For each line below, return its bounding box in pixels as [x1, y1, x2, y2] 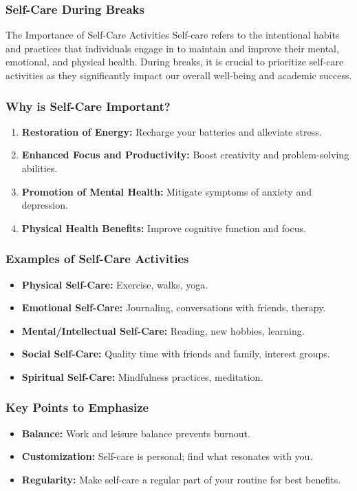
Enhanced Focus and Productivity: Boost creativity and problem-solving [21, 147, 349, 162]
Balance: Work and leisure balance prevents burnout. [21, 426, 250, 440]
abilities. [21, 161, 58, 175]
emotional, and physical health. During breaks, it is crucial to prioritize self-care [6, 54, 344, 69]
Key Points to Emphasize [6, 399, 149, 416]
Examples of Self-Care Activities [6, 250, 189, 267]
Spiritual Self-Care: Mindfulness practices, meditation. [21, 369, 263, 384]
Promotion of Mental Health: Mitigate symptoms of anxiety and [21, 184, 312, 198]
